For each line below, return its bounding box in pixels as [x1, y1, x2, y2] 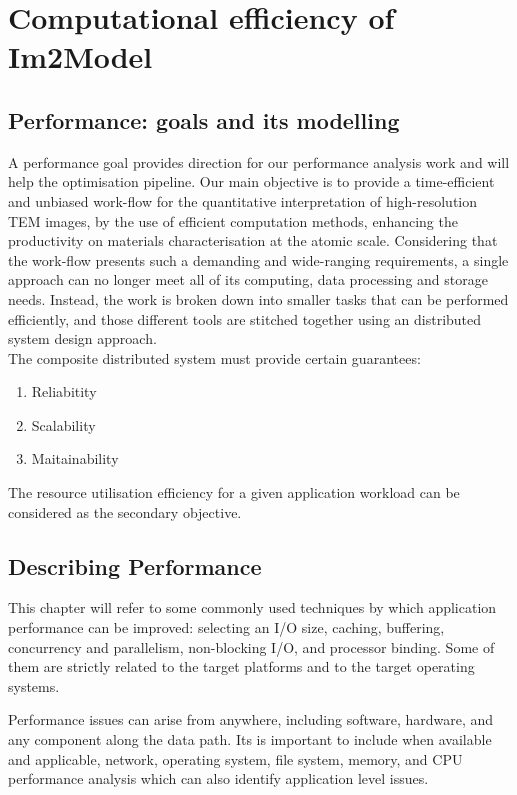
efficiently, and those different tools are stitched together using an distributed [8, 308, 482, 329]
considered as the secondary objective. [8, 501, 242, 522]
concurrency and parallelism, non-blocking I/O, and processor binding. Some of [8, 636, 495, 657]
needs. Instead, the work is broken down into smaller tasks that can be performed [8, 288, 509, 309]
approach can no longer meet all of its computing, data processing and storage [8, 269, 488, 290]
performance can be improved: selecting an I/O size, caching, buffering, [8, 617, 445, 638]
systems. [8, 675, 60, 696]
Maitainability [31, 448, 119, 469]
